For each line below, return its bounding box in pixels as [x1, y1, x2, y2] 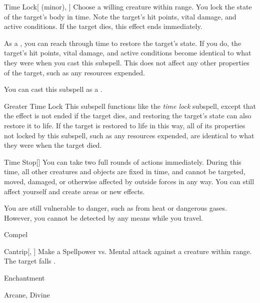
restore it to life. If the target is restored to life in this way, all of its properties [4, 120, 245, 130]
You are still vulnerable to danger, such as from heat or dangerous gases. [4, 203, 227, 213]
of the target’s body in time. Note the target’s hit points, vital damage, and [4, 11, 236, 21]
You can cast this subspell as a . [4, 84, 102, 94]
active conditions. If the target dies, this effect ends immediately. [4, 21, 202, 31]
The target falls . [4, 256, 56, 266]
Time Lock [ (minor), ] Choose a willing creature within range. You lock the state [4, 1, 252, 11]
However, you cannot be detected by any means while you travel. [4, 212, 203, 223]
